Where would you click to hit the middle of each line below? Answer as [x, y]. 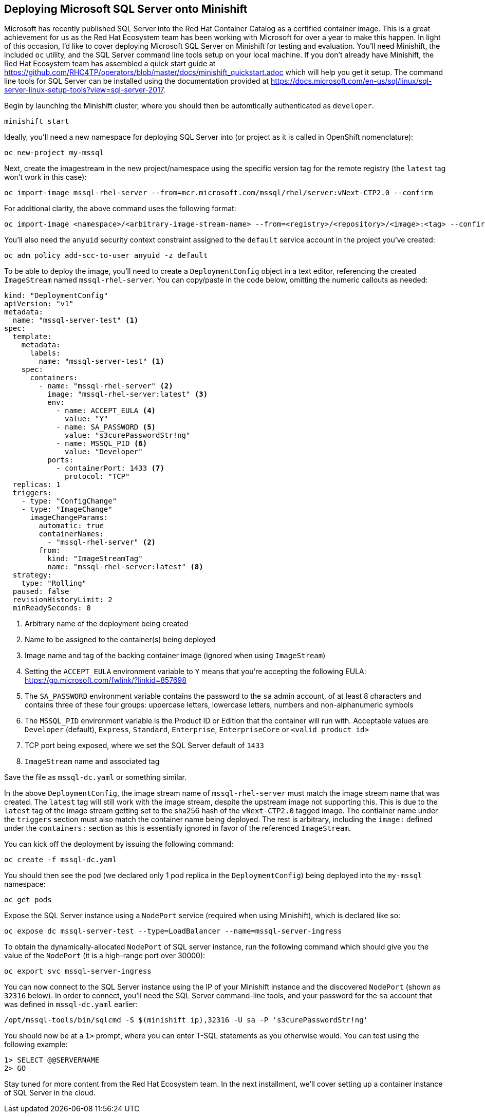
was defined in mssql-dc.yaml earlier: [71, 1004]
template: [32, 337]
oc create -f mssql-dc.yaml [61, 860]
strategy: [32, 575]
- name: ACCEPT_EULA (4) [106, 411]
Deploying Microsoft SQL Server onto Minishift [126, 9]
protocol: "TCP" [97, 477]
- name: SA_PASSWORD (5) [106, 427]
